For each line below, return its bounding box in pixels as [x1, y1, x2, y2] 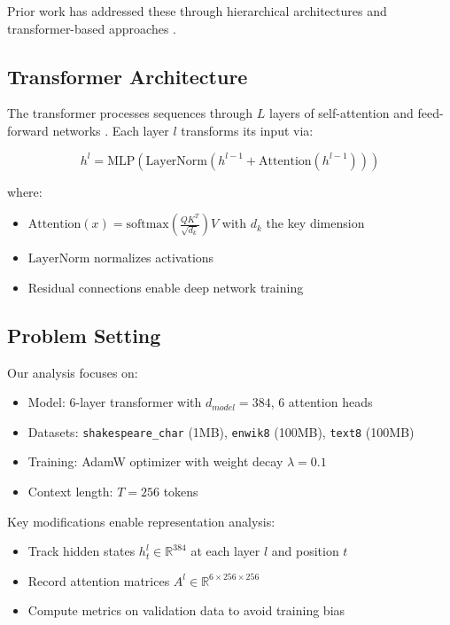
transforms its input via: [181, 121, 314, 139]
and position [271, 542, 339, 560]
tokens [163, 482, 198, 500]
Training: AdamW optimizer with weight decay [27, 452, 283, 471]
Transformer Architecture [7, 62, 248, 90]
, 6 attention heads [270, 393, 373, 411]
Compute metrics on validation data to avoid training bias [27, 601, 345, 620]
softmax [126, 218, 169, 231]
